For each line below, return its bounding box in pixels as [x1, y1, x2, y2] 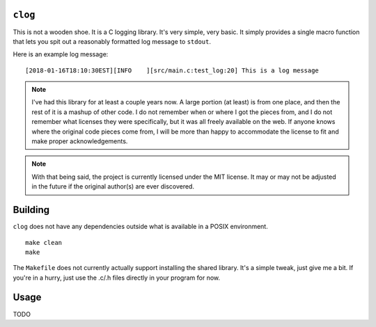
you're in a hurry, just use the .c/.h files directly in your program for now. [13, 273, 221, 282]
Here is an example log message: [13, 50, 109, 58]
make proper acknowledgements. [31, 137, 128, 145]
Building [13, 204, 50, 216]
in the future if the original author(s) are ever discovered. [31, 182, 195, 191]
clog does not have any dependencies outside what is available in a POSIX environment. [13, 223, 268, 231]
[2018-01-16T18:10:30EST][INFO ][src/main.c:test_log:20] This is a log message [25, 66, 320, 74]
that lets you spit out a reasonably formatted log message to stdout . [13, 37, 212, 45]
